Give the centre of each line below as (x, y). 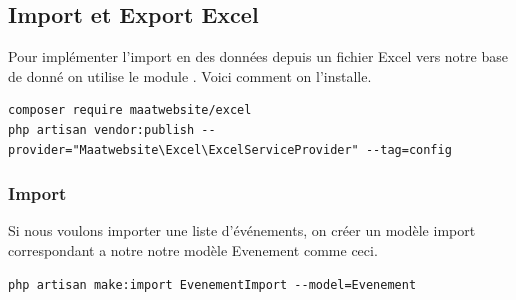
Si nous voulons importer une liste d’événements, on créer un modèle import (242, 230)
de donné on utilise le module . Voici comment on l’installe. (190, 75)
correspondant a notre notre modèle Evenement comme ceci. (193, 249)
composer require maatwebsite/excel (130, 110)
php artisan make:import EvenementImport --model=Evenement (212, 284)
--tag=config (408, 149)
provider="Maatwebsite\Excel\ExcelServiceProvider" (183, 149)
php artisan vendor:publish (101, 129)
